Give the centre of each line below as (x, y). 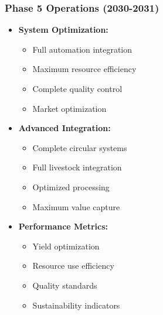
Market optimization (69, 108)
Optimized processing (71, 186)
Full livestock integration (77, 167)
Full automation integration (82, 49)
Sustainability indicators (76, 305)
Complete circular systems (80, 147)
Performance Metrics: (63, 226)
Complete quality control (77, 88)
